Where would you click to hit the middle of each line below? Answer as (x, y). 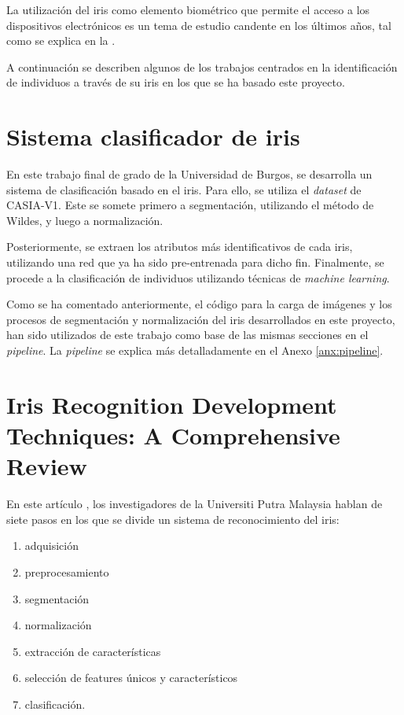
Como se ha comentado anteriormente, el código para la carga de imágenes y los (199, 304)
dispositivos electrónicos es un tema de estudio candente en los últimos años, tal (199, 25)
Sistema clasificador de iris (153, 136)
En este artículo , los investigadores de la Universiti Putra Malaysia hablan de (195, 504)
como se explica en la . (61, 41)
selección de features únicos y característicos (131, 678)
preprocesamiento (67, 571)
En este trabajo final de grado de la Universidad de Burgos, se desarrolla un (189, 174)
